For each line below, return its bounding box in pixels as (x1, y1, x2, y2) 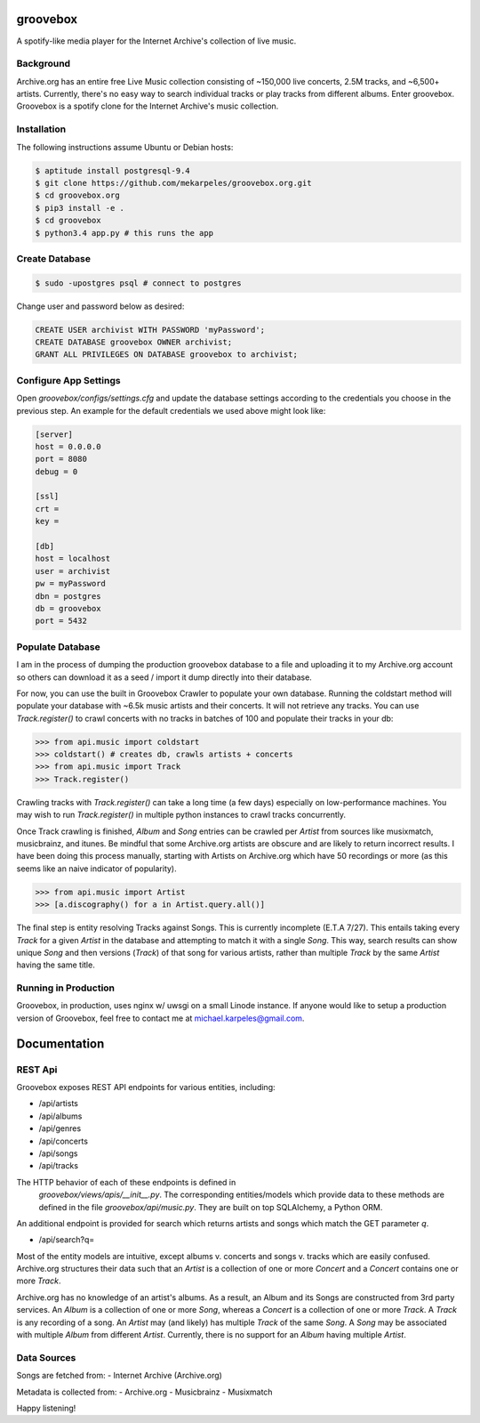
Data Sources (16, 1351, 76, 1363)
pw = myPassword (35, 578, 107, 589)
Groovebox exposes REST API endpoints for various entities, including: (16, 1081, 276, 1092)
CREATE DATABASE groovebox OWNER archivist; (35, 337, 233, 347)
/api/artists (38, 1098, 79, 1109)
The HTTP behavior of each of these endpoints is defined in (16, 1176, 236, 1187)
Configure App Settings (16, 374, 121, 386)
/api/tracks (38, 1160, 79, 1171)
